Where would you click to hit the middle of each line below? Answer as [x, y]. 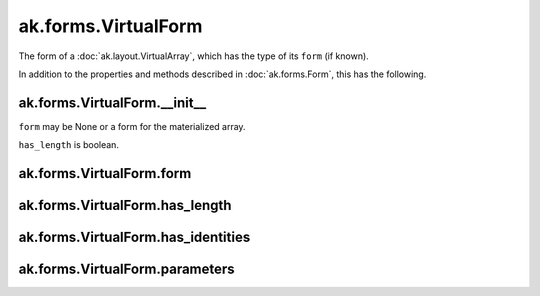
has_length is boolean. [69, 145]
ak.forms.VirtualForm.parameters [126, 269]
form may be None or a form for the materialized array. [132, 126]
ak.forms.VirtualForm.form [105, 173]
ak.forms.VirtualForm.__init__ [112, 102]
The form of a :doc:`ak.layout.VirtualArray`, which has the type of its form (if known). [193, 56]
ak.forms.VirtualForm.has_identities [134, 237]
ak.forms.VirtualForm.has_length [125, 205]
